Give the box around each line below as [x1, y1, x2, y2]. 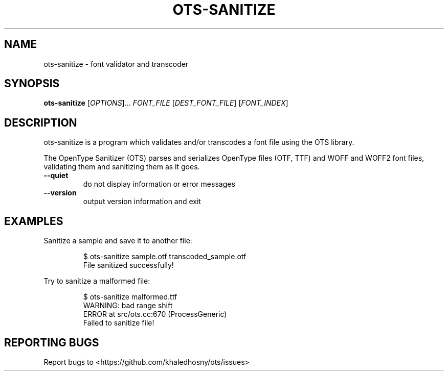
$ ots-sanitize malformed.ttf [83, 292, 177, 302]
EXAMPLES [4, 214, 63, 228]
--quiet [43, 171, 69, 180]
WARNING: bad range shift [83, 301, 173, 310]
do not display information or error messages [83, 180, 235, 189]
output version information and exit [83, 197, 201, 206]
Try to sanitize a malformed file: [43, 277, 150, 286]
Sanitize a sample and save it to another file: [43, 236, 192, 245]
